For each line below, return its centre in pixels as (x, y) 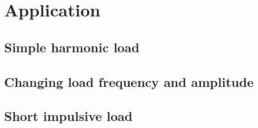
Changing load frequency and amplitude (129, 81)
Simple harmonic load (72, 47)
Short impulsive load (69, 116)
